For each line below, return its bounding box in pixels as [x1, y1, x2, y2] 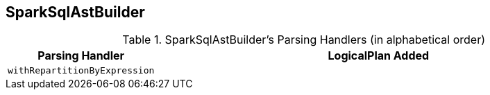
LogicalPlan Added [328, 49, 430, 63]
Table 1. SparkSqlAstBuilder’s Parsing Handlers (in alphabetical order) [122, 33, 486, 47]
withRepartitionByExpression [8, 65, 155, 76]
